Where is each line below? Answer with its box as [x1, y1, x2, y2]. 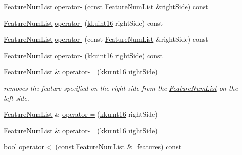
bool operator [4, 141, 44, 152]
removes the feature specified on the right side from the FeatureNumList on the [4, 83, 238, 93]
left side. [4, 92, 29, 103]
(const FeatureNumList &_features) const [56, 141, 182, 152]
